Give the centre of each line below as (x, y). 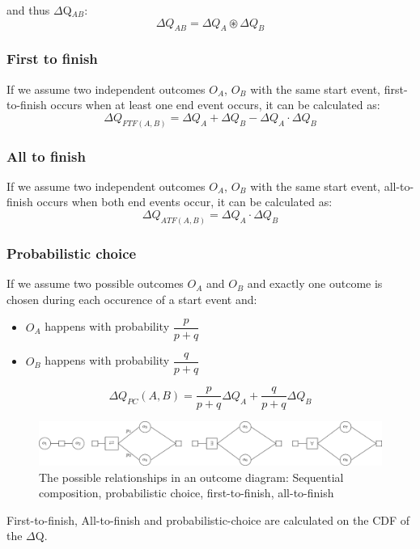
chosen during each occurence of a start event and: (132, 299)
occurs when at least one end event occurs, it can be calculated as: (215, 105)
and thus (28, 10)
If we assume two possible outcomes (95, 283)
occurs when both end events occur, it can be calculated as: (185, 202)
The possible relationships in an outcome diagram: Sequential (191, 477)
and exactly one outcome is (315, 283)
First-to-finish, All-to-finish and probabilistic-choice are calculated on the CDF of (208, 519)
